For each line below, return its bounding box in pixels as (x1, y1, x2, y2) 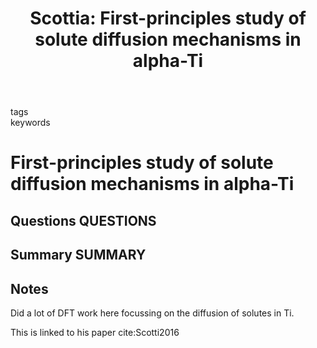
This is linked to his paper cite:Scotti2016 (10, 326, 180, 338)
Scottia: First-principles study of (29, 7, 307, 30)
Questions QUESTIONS (10, 212, 157, 229)
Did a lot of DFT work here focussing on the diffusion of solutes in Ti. (10, 307, 295, 319)
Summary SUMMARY (10, 247, 147, 264)
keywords (10, 117, 51, 129)
